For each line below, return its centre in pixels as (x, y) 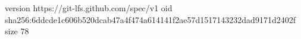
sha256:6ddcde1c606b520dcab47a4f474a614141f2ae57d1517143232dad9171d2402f (150, 19)
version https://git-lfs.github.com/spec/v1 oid (89, 8)
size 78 (17, 31)
